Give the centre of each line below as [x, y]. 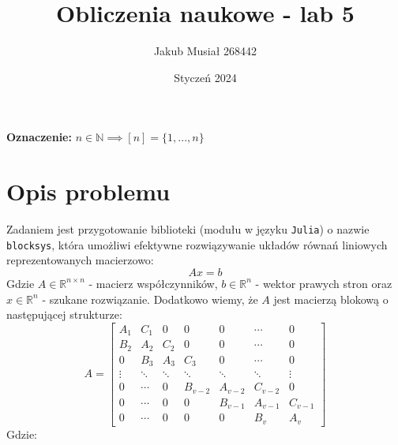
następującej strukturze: [64, 314]
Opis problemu [88, 191]
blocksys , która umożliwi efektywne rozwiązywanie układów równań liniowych [197, 244]
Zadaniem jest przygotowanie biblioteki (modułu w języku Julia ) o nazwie [188, 229]
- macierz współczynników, [153, 283]
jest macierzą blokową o [331, 299]
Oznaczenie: [39, 137]
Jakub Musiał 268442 [205, 51]
